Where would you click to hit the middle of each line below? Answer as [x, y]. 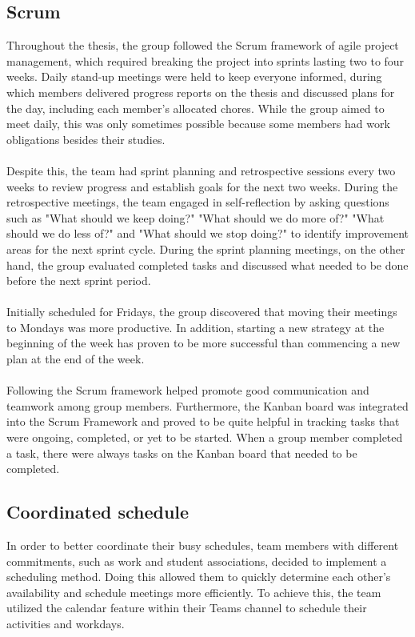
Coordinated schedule [98, 512]
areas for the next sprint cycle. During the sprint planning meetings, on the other [206, 248]
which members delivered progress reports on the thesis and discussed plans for [201, 92]
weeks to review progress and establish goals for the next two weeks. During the [202, 186]
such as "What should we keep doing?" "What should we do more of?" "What [196, 217]
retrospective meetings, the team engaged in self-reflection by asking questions [198, 202]
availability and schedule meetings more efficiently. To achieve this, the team [194, 592]
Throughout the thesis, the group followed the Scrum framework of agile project [203, 45]
